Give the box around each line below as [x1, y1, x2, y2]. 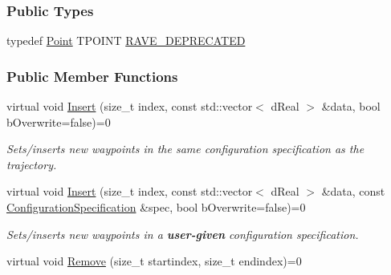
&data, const [321, 183, 385, 200]
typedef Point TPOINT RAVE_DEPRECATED [6, 32, 246, 49]
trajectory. [6, 156, 57, 172]
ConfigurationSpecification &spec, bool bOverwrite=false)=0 [6, 199, 306, 215]
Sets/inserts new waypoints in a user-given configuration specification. [6, 225, 359, 242]
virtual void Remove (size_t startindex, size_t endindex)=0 [6, 253, 302, 269]
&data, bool [321, 98, 381, 115]
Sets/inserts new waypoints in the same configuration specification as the [6, 140, 365, 157]
